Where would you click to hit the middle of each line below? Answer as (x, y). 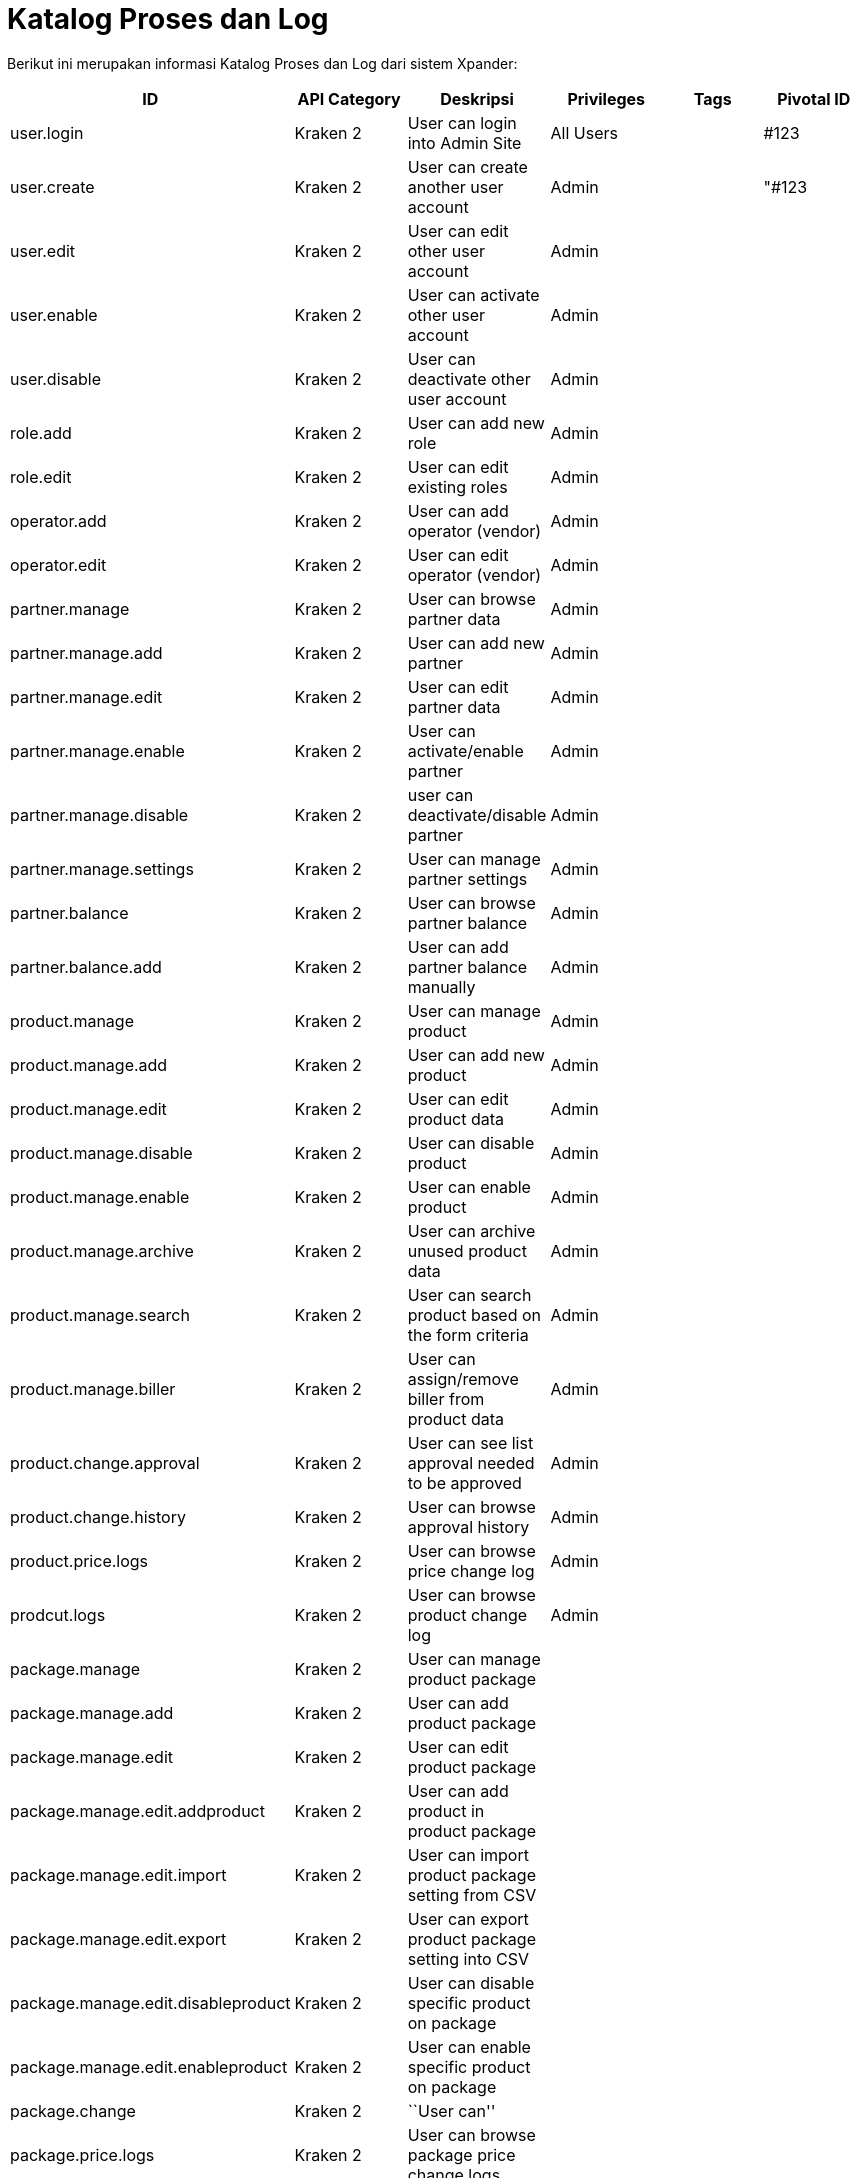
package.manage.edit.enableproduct (149, 2066)
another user (455, 186)
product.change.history (98, 1516)
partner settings (467, 878)
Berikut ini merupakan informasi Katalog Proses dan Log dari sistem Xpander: (262, 63)
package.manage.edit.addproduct (137, 1810)
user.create (52, 186)
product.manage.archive (102, 1250)
